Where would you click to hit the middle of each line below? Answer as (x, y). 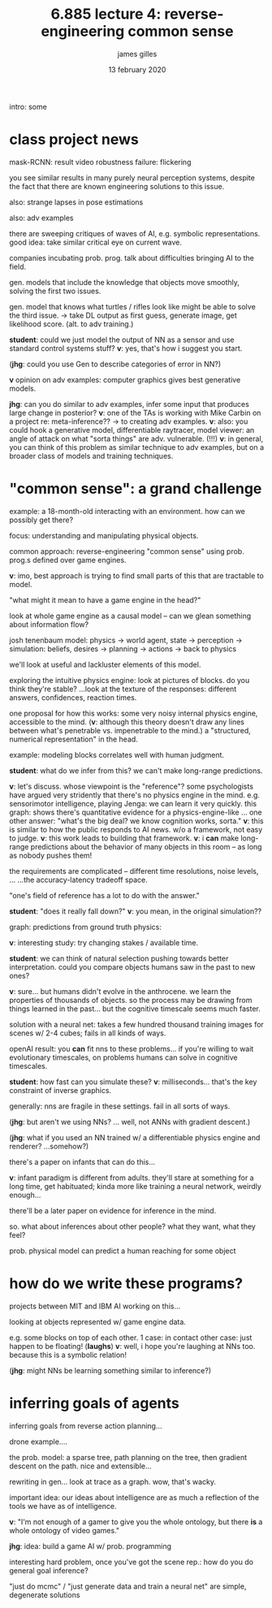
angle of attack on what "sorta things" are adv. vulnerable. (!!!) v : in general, (136, 439)
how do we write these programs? (126, 1283)
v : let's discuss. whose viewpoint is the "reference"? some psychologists (132, 786)
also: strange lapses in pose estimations (76, 202)
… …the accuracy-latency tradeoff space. (79, 880)
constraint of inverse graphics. (60, 1090)
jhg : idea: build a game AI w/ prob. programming (91, 1546)
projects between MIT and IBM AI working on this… (95, 1306)
